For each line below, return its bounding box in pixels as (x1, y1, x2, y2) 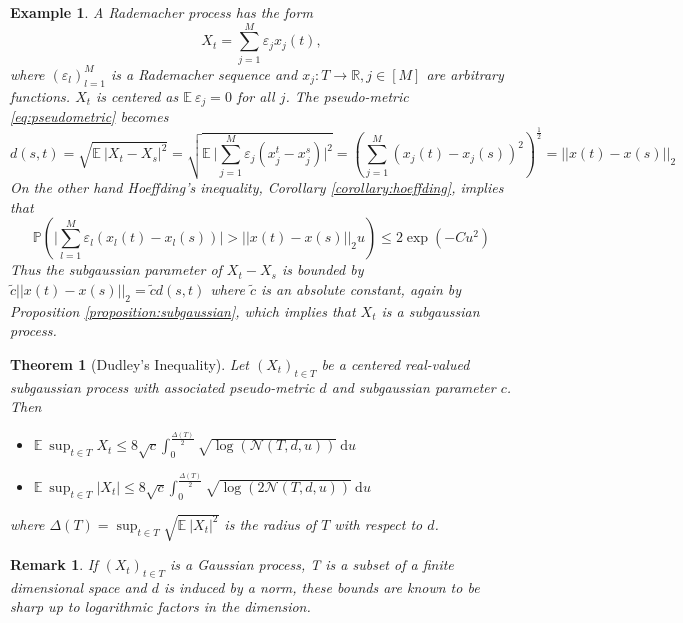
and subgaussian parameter (331, 376, 496, 397)
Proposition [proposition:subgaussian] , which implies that (10, 300, 356, 321)
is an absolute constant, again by (261, 278, 462, 299)
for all (236, 85, 275, 106)
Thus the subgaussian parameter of (10, 259, 222, 280)
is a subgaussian (381, 300, 480, 321)
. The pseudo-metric (285, 85, 409, 106)
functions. (10, 85, 71, 106)
